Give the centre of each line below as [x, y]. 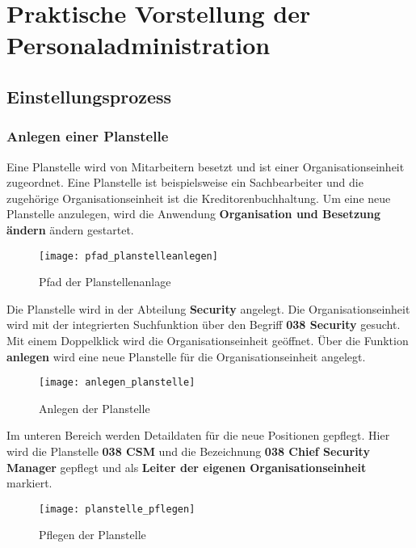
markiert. [29, 483]
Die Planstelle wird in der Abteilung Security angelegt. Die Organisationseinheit [208, 308]
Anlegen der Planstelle [95, 408]
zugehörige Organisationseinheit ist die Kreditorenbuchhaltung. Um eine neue [199, 198]
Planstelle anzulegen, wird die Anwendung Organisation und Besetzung [194, 214]
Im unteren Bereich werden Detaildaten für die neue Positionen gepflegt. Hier [198, 435]
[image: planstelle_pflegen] [117, 509]
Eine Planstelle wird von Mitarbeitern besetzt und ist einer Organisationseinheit [206, 166]
